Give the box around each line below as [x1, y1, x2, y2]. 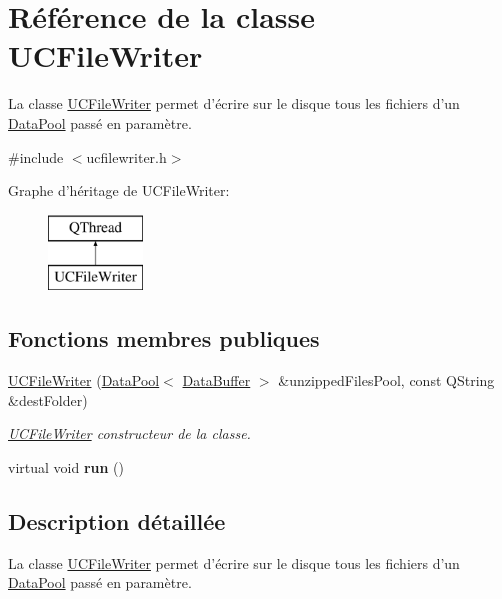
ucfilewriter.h [86, 146, 167, 167]
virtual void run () [8, 456, 124, 477]
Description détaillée [8, 505, 226, 536]
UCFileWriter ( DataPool [8, 370, 160, 391]
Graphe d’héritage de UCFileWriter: [8, 180, 230, 201]
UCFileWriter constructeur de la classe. [8, 423, 251, 444]
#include [8, 146, 64, 167]
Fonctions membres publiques [8, 323, 320, 354]
